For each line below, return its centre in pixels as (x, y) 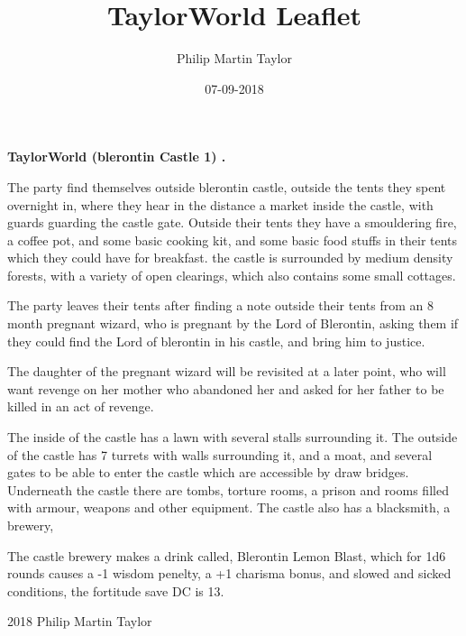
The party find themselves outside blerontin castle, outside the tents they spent (227, 186)
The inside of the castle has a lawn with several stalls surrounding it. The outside (233, 437)
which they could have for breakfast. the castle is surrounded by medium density (230, 258)
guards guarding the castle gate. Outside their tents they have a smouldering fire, (232, 222)
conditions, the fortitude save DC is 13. (116, 590)
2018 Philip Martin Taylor (80, 621)
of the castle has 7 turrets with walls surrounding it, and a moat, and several (220, 454)
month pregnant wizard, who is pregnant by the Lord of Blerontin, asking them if (233, 323)
